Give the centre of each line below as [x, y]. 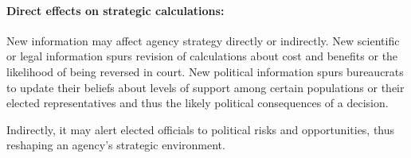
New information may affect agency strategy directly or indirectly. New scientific [203, 40]
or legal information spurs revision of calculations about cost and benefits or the [202, 56]
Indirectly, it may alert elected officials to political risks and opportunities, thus [201, 129]
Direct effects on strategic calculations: [115, 10]
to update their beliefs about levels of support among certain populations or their [205, 87]
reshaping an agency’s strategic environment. [116, 145]
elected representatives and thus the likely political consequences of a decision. [198, 103]
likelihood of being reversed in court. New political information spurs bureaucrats [205, 71]
